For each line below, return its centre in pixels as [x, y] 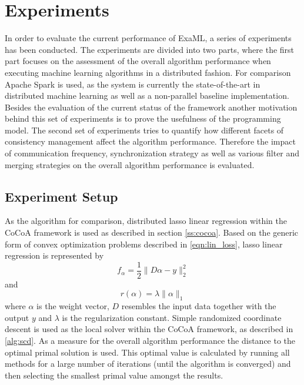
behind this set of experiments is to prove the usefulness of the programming [143, 118]
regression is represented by [54, 255]
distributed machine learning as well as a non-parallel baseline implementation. [147, 96]
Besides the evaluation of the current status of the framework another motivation [151, 107]
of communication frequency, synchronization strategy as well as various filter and [152, 153]
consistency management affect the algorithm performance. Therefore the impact [150, 141]
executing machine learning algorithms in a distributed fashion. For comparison [148, 72]
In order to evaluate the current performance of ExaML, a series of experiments [148, 38]
